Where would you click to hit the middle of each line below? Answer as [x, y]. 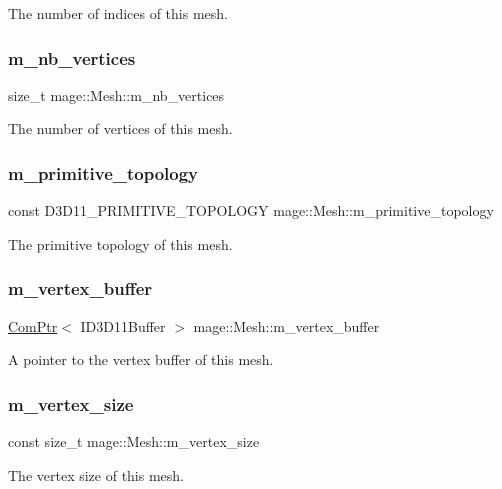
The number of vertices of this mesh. [120, 128]
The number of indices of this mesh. [118, 13]
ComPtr [33, 325]
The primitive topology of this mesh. [120, 243]
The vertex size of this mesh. [96, 474]
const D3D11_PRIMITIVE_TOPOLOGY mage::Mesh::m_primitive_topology [251, 210]
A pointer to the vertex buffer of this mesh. [141, 359]
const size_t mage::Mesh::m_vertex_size [134, 441]
